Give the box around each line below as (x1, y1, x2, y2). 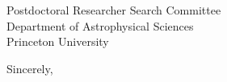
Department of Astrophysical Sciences (6, 17, 194, 34)
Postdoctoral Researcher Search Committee (6, 2, 221, 18)
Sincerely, (6, 59, 53, 76)
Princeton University (6, 33, 109, 50)
